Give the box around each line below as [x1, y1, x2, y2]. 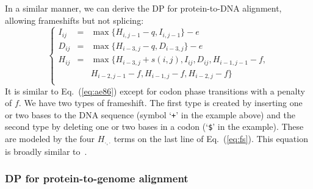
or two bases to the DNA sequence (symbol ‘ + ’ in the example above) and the [5, 108, 295, 121]
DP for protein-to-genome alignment [5, 171, 189, 186]
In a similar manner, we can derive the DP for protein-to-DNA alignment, [5, 2, 282, 14]
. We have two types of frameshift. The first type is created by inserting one [18, 96, 303, 109]
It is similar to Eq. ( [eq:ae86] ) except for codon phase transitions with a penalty [5, 84, 305, 97]
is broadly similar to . [5, 144, 87, 157]
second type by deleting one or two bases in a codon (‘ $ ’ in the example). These [5, 120, 304, 133]
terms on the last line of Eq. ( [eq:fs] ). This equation [113, 132, 308, 145]
